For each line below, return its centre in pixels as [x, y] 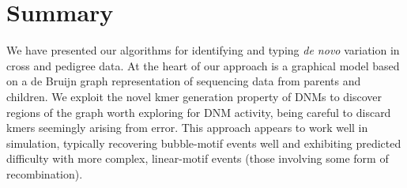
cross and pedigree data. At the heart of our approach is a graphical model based [203, 65]
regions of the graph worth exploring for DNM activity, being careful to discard [199, 112]
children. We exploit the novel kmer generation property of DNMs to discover [194, 96]
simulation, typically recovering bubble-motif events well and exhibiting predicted [204, 143]
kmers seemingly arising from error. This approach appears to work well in [187, 128]
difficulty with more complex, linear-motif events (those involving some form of [198, 158]
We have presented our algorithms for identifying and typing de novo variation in [203, 50]
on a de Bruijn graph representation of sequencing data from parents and [184, 81]
